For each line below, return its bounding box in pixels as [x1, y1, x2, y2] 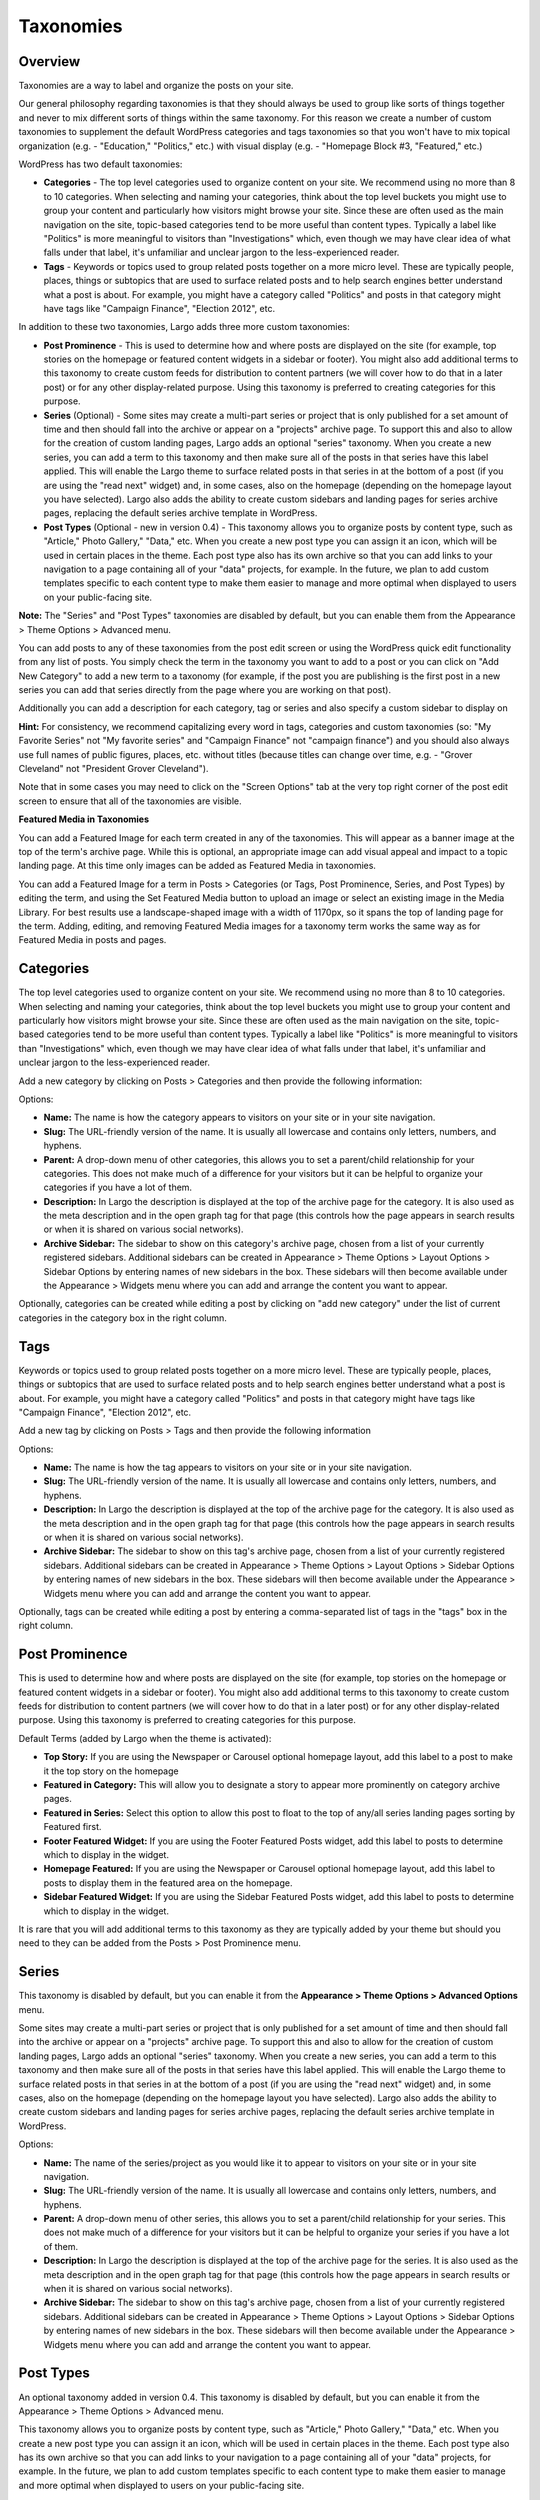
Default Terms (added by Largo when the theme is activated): [18, 1732, 272, 1744]
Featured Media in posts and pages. [18, 934, 167, 946]
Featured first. [43, 1821, 102, 1833]
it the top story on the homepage [43, 1765, 179, 1777]
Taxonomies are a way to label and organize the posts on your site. [18, 80, 294, 92]
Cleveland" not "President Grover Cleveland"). [18, 763, 209, 775]
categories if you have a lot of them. [43, 1181, 193, 1194]
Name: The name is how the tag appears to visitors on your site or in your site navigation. [43, 1461, 412, 1474]
